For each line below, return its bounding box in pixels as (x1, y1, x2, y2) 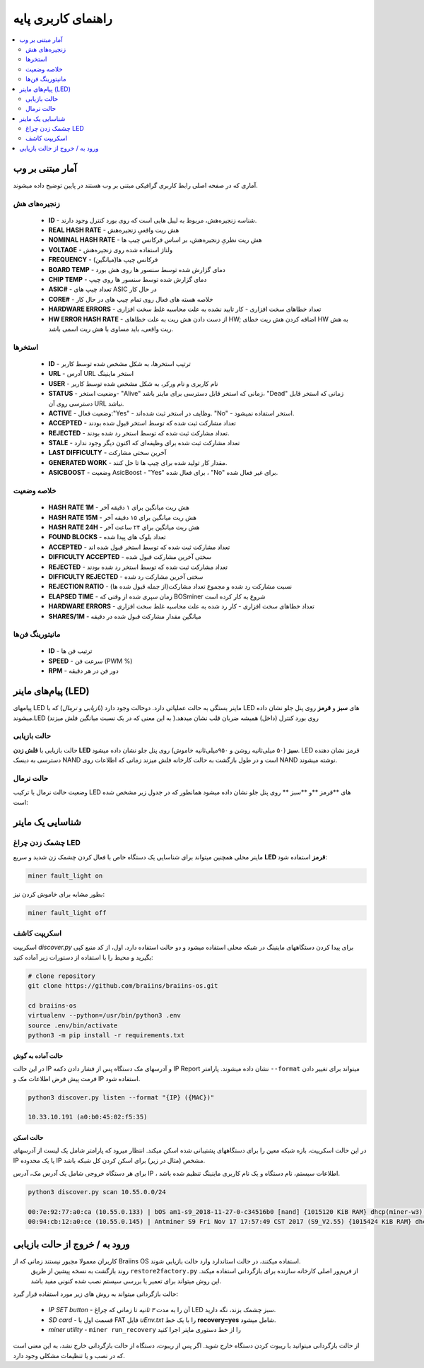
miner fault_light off (28, 909, 107, 916)
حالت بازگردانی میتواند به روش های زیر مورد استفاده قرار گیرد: (13, 1290, 179, 1298)
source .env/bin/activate (28, 1021, 118, 1030)
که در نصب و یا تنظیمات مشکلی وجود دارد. (13, 1351, 125, 1360)
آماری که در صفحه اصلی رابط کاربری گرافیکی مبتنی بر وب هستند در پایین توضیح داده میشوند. (13, 181, 258, 189)
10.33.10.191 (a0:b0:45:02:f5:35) (28, 1113, 148, 1121)
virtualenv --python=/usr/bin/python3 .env (28, 1011, 182, 1020)
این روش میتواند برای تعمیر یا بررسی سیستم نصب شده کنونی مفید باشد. (30, 1276, 222, 1285)
